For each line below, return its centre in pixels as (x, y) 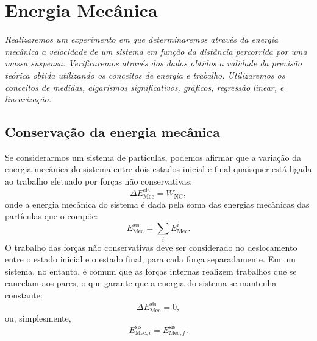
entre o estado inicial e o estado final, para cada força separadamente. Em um (150, 259)
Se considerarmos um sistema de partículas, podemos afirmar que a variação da (153, 157)
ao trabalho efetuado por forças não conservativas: (99, 181)
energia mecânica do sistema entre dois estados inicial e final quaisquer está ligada (158, 169)
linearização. (28, 99)
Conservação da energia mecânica (112, 132)
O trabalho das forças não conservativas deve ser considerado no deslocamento (151, 247)
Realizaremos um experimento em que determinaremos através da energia (142, 39)
